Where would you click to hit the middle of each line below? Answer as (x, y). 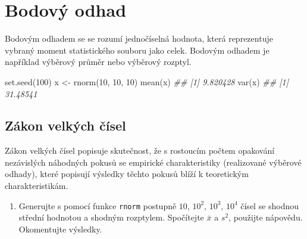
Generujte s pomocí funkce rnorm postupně (98, 205)
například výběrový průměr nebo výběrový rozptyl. (98, 62)
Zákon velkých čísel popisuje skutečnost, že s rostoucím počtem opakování (140, 150)
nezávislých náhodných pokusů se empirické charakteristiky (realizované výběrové (153, 162)
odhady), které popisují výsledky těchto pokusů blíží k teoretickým (127, 174)
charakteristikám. (37, 186)
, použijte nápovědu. (266, 217)
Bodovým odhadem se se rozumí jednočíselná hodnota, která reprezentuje (139, 38)
